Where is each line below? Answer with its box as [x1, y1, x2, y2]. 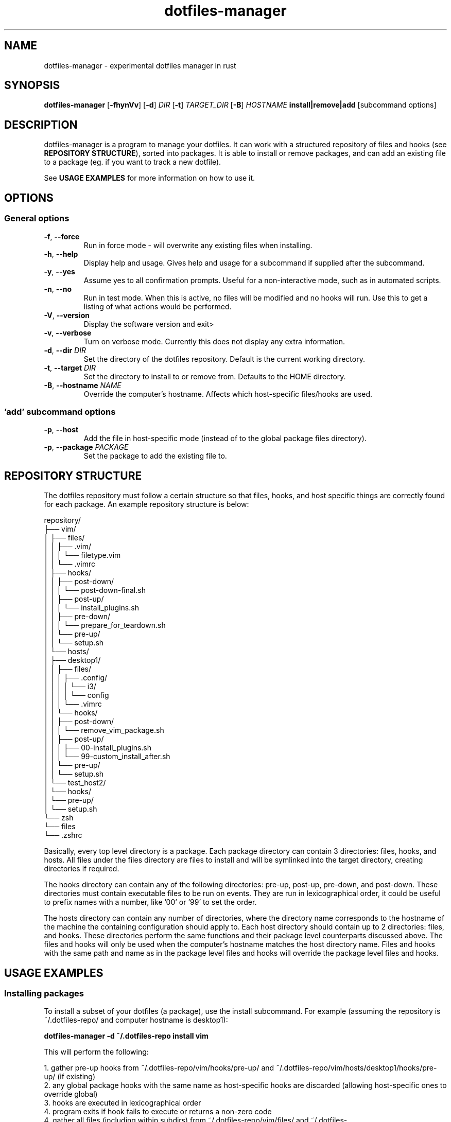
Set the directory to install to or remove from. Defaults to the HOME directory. [83, 372, 346, 381]
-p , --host [44, 425, 79, 434]
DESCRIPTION [4, 118, 78, 131]
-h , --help [44, 249, 78, 258]
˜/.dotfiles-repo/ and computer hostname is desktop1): [44, 1015, 228, 1025]
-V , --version [44, 310, 90, 320]
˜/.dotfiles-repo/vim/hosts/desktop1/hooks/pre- [276, 1063, 437, 1073]
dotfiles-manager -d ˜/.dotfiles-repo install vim [44, 1031, 209, 1041]
